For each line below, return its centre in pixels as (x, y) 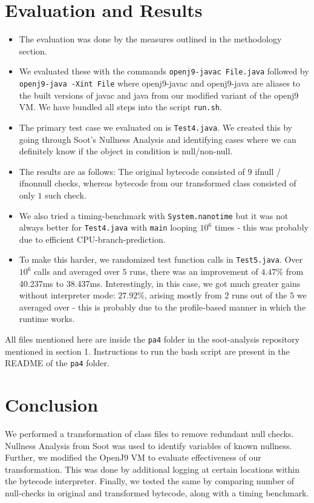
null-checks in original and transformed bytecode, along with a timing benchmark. (157, 493)
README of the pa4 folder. (57, 363)
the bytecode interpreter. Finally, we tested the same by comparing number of (150, 481)
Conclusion (52, 405)
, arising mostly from (183, 295)
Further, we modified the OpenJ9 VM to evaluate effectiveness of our (133, 457)
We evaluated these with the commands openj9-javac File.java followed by (164, 71)
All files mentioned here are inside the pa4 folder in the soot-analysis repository (152, 339)
